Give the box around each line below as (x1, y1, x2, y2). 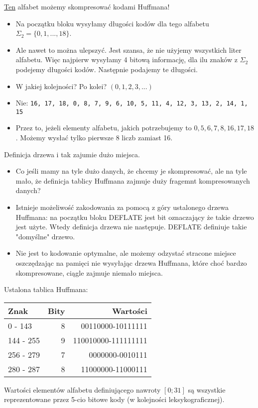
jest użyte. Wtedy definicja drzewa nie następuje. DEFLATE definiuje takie (15, 221, 247, 232)
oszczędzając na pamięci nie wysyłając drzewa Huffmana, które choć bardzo (15, 258, 247, 268)
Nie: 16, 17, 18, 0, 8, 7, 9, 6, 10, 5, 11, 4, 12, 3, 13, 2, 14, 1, (15, 98, 248, 108)
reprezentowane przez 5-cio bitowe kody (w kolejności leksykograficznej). (4, 394, 225, 405)
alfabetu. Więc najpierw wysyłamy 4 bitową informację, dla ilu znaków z (15, 54, 238, 65)
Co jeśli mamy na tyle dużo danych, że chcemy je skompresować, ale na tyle (15, 166, 247, 176)
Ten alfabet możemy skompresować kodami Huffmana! (4, 1, 170, 11)
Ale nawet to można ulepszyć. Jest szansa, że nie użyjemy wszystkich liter (15, 44, 242, 55)
